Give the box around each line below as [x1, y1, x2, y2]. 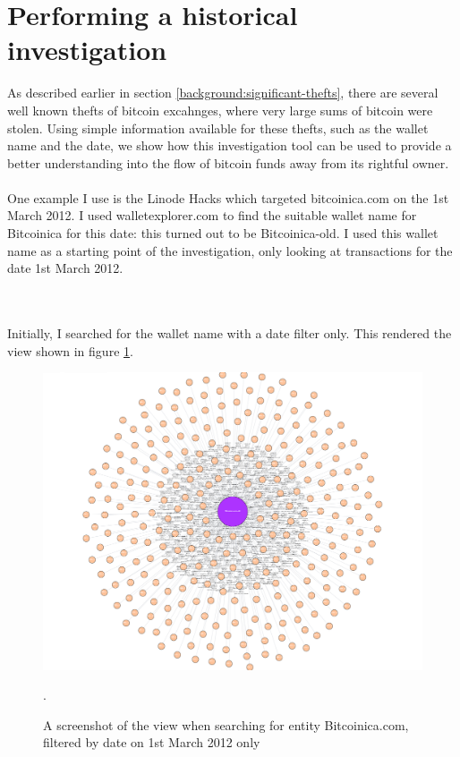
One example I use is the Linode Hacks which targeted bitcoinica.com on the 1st [7, 188, 449, 207]
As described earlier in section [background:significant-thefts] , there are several [7, 83, 439, 102]
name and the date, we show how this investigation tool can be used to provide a [7, 136, 452, 155]
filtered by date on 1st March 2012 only [43, 733, 260, 752]
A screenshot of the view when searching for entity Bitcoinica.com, [43, 715, 409, 734]
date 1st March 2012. [7, 259, 124, 277]
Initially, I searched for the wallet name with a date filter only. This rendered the [7, 324, 452, 343]
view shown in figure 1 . [7, 341, 133, 360]
